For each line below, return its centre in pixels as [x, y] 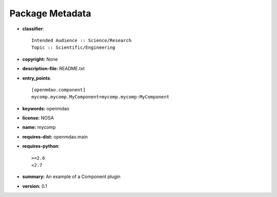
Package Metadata [50, 13]
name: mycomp [39, 127]
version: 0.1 [35, 186]
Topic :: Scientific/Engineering [73, 48]
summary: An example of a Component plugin [71, 176]
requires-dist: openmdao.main [55, 136]
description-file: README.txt [53, 69]
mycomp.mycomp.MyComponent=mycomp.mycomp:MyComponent [100, 97]
